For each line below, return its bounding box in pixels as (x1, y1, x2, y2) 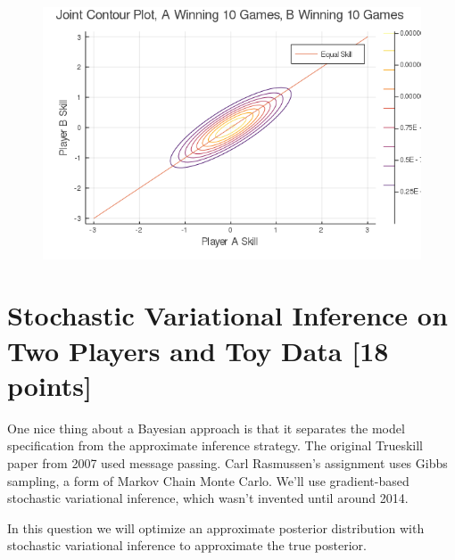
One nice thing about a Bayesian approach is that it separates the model (7, 418, 405, 437)
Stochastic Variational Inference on (7, 297, 448, 334)
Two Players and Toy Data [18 (7, 332, 389, 368)
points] (7, 366, 92, 403)
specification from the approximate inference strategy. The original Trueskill (7, 436, 423, 455)
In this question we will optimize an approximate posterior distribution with (7, 518, 425, 537)
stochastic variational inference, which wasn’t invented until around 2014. (7, 489, 409, 507)
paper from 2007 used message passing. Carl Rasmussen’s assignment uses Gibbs (7, 453, 448, 472)
